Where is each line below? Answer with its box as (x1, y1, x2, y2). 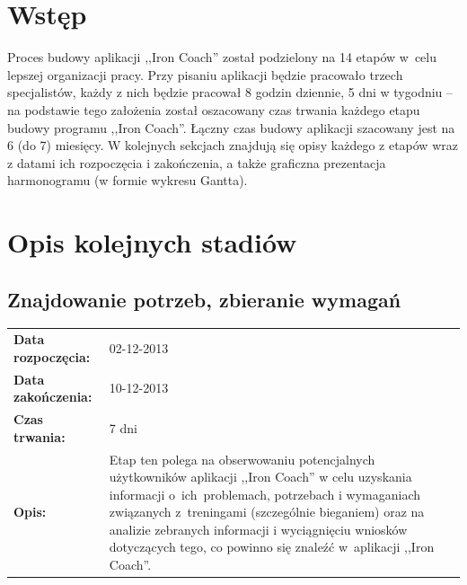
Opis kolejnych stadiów (7, 224, 297, 261)
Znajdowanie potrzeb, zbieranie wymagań (7, 285, 401, 313)
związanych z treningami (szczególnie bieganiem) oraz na (109, 502, 425, 521)
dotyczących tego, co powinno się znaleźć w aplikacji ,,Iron (109, 537, 435, 556)
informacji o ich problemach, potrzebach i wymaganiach (109, 484, 421, 503)
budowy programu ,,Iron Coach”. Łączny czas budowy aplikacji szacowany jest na (7, 118, 455, 137)
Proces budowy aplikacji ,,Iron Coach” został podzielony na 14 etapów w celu (7, 48, 437, 66)
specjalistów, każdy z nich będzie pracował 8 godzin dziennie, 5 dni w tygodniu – (7, 83, 454, 102)
